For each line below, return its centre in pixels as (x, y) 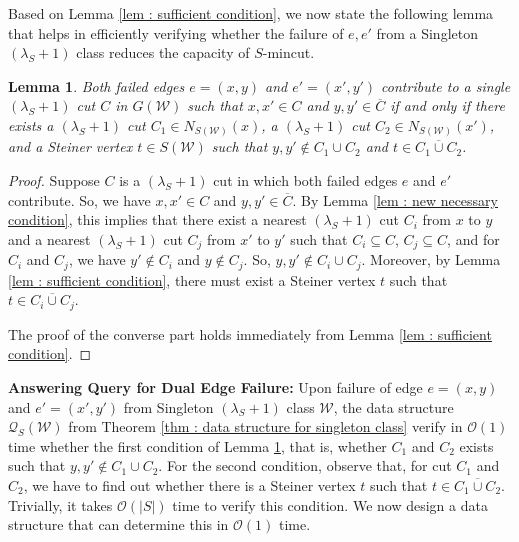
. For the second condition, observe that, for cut (305, 465)
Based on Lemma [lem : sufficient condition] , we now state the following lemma (251, 13)
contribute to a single (446, 85)
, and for (473, 238)
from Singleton (168, 406)
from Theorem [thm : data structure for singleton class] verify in (265, 426)
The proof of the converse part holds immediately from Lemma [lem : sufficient (250, 333)
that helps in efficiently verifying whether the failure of (176, 32)
